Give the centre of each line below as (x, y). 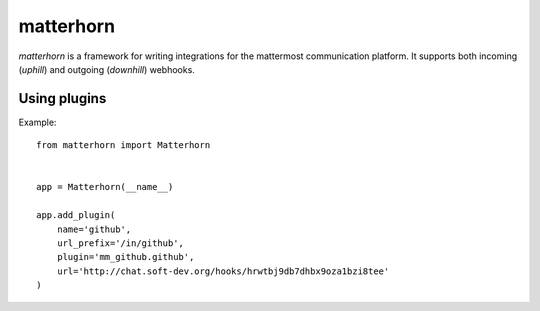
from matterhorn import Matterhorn (123, 145)
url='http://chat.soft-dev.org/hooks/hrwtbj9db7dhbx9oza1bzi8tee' (223, 271)
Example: (37, 122)
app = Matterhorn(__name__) (105, 187)
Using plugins (62, 98)
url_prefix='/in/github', (120, 243)
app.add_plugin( (76, 215)
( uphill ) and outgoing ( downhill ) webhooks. (106, 69)
